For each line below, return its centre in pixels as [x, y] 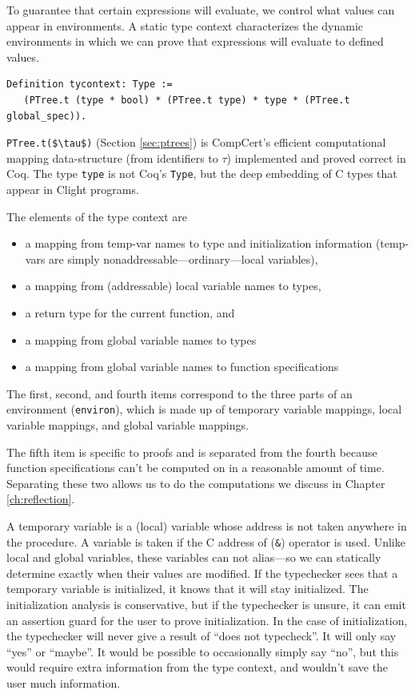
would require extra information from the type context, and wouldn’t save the [198, 667]
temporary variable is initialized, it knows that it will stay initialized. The [188, 589]
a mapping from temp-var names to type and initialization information [199, 243]
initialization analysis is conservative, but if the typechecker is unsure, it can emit [206, 605]
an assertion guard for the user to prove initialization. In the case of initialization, [207, 620]
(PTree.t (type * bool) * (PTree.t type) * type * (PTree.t [187, 100]
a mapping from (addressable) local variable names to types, [173, 286]
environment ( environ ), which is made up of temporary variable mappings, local [204, 409]
